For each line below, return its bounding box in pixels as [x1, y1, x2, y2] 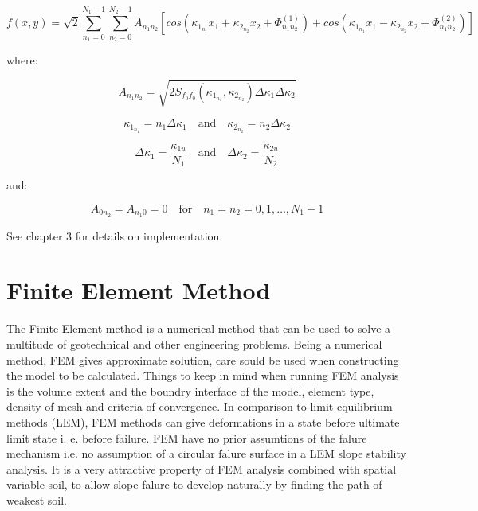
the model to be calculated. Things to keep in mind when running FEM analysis [6, 367, 399, 384]
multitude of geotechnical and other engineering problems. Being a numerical [6, 335, 382, 352]
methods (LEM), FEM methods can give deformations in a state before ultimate [6, 413, 400, 430]
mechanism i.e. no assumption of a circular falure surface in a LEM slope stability [6, 445, 406, 462]
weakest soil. [6, 491, 67, 508]
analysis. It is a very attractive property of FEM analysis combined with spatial [6, 460, 397, 477]
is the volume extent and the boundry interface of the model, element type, [6, 382, 374, 399]
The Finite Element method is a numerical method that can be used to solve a [6, 320, 391, 337]
